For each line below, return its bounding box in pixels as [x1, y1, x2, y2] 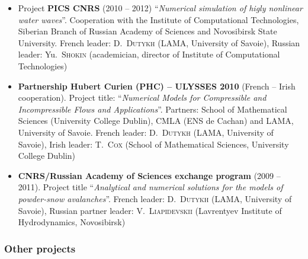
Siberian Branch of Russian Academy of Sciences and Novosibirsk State [18, 25, 277, 37]
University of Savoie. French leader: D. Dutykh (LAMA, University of [18, 126, 274, 138]
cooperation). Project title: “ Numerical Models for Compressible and [18, 91, 267, 104]
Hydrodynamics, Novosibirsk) [18, 216, 126, 228]
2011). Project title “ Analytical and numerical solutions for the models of [18, 181, 283, 193]
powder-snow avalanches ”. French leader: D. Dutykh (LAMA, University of [18, 192, 292, 204]
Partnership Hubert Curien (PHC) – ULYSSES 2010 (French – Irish [18, 79, 296, 92]
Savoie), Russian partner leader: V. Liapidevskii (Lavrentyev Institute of [18, 204, 282, 216]
